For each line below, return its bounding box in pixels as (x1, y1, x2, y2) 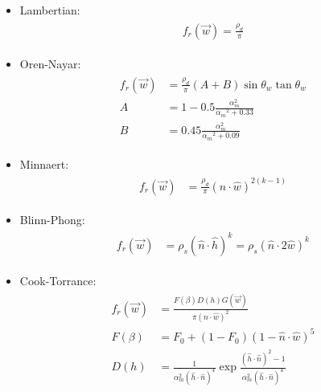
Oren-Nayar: (19, 55, 81, 71)
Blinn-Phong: (19, 210, 85, 227)
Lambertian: (19, 2, 80, 18)
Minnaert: (19, 155, 69, 172)
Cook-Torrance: (19, 272, 97, 288)
